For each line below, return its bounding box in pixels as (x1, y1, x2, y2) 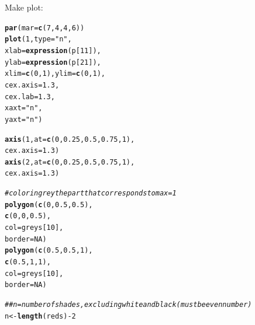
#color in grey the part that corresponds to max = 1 (5, 189, 177, 198)
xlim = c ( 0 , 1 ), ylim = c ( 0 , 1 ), (5, 69, 105, 78)
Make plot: (5, 1, 43, 13)
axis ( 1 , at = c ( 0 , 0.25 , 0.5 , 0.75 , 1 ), (5, 135, 135, 144)
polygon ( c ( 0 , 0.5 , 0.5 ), (5, 200, 93, 209)
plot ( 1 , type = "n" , (5, 35, 72, 44)
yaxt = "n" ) (5, 115, 43, 124)
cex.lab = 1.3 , (5, 92, 55, 101)
